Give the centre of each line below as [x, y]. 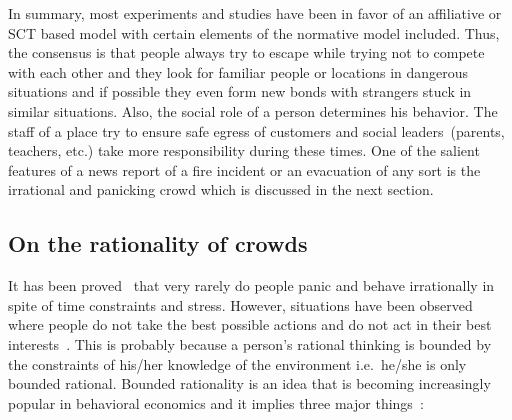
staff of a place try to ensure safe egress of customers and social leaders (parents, [256, 130]
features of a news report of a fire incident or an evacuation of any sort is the [244, 169]
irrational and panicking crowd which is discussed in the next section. [221, 189]
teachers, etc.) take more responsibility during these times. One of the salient [244, 150]
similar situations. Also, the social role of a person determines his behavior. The [253, 110]
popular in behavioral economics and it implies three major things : [216, 402]
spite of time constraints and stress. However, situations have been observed [240, 304]
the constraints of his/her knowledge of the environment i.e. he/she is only [237, 363]
